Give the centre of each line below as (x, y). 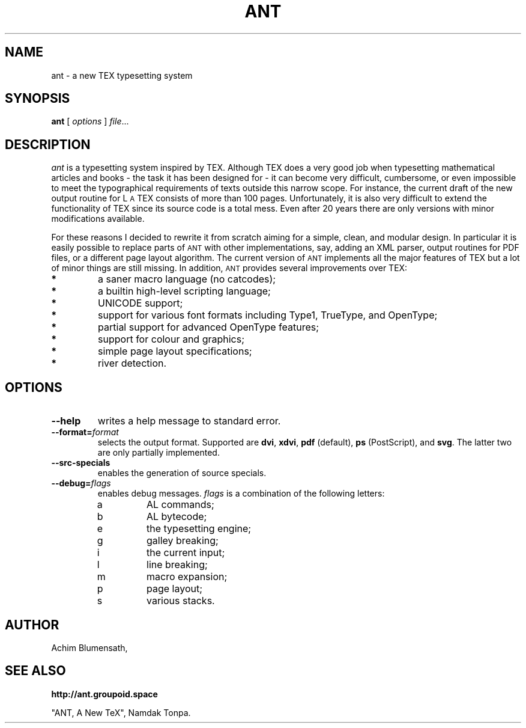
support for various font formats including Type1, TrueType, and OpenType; (268, 315)
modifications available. (98, 219)
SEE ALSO (35, 671)
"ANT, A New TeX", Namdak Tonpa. (121, 712)
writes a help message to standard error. (189, 421)
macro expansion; (187, 577)
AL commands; (180, 505)
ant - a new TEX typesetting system (122, 75)
